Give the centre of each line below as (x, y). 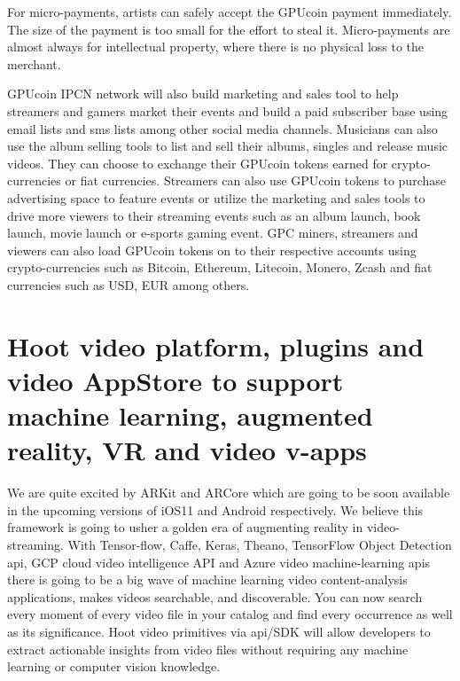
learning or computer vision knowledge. (114, 666)
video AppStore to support (175, 380)
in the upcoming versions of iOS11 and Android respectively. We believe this (215, 509)
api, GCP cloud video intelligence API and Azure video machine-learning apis (219, 562)
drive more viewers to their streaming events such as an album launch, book (214, 215)
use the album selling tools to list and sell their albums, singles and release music (228, 146)
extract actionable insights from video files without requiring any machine (208, 649)
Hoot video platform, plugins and (216, 345)
